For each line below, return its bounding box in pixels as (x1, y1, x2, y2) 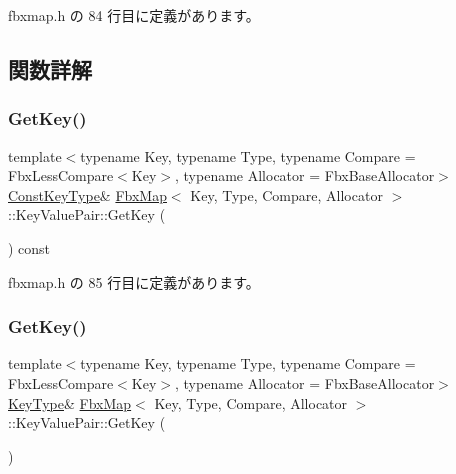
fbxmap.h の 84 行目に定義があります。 (8, 5, 260, 25)
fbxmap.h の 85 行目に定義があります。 (8, 271, 260, 292)
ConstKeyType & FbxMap (8, 184, 167, 205)
